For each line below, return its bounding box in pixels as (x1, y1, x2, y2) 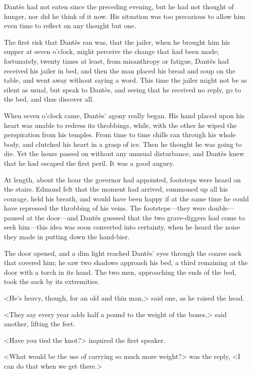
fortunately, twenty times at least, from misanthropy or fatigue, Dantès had (4, 55, 229, 66)
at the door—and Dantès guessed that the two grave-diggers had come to (26, 212, 245, 222)
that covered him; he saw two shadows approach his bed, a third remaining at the (4, 257, 248, 267)
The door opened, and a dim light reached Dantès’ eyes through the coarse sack (4, 248, 242, 258)
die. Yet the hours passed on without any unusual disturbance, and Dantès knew (4, 148, 244, 159)
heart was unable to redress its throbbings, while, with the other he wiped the (4, 120, 237, 130)
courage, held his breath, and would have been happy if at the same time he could (4, 193, 249, 203)
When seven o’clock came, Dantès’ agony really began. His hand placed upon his (4, 110, 245, 120)
